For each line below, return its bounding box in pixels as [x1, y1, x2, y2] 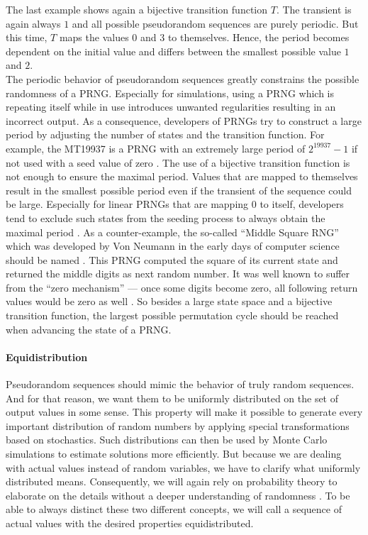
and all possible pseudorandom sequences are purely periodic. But [72, 16, 359, 31]
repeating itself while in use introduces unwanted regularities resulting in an [6, 99, 336, 114]
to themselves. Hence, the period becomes [167, 30, 350, 45]
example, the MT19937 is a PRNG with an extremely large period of [6, 140, 306, 155]
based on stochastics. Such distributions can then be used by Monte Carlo [6, 432, 328, 447]
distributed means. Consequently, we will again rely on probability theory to [6, 474, 338, 489]
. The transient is [276, 2, 352, 16]
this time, [6, 30, 48, 45]
